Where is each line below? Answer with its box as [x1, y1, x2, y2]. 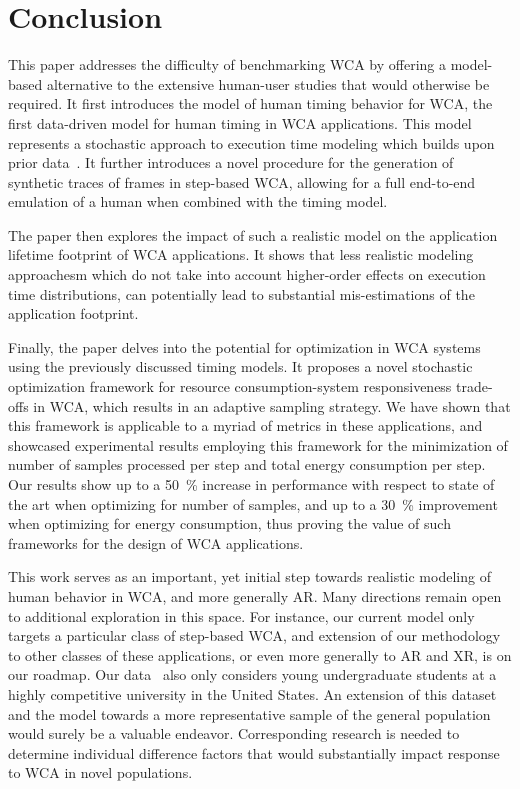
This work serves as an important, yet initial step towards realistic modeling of [8, 566, 491, 587]
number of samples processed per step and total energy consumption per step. [8, 454, 486, 475]
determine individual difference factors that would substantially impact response [8, 742, 500, 763]
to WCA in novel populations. [8, 762, 193, 783]
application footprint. [8, 303, 139, 324]
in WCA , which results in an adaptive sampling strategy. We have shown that [33, 395, 511, 416]
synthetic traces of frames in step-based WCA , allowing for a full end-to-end [8, 171, 476, 192]
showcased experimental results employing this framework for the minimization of [8, 434, 508, 455]
